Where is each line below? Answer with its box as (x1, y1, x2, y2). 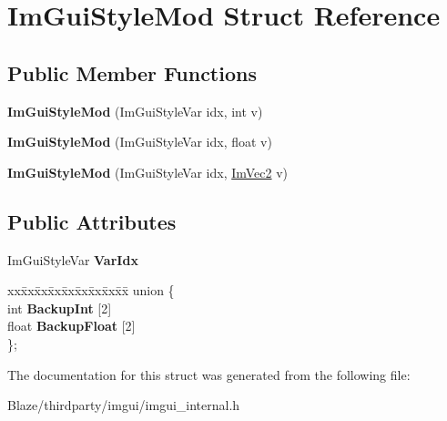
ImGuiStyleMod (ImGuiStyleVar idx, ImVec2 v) (7, 162, 289, 181)
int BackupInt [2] (7, 298, 112, 317)
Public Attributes (7, 207, 177, 235)
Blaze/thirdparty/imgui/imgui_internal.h (7, 395, 240, 415)
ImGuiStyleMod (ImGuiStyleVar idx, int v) (7, 101, 263, 120)
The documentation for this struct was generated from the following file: (7, 365, 411, 384)
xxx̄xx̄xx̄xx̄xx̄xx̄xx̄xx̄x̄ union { (7, 281, 175, 300)
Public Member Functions (7, 58, 257, 87)
